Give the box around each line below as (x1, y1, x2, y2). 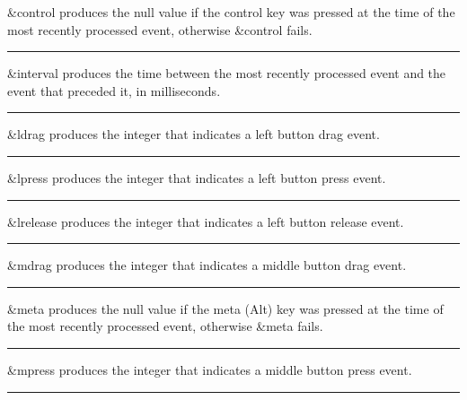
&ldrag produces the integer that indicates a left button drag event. (7, 125, 380, 143)
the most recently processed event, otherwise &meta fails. (7, 317, 323, 335)
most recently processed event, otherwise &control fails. (7, 20, 313, 39)
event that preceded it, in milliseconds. (7, 81, 221, 100)
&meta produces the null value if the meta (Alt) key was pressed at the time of (7, 299, 444, 317)
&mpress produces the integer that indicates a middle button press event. (7, 360, 412, 378)
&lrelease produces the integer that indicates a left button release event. (7, 212, 404, 230)
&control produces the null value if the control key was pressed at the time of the (7, 3, 455, 21)
